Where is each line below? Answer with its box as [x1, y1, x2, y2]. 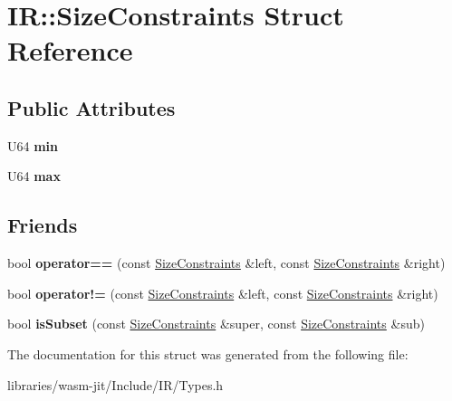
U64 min [7, 136, 58, 155]
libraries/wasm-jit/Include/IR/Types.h [7, 375, 224, 394]
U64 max [7, 167, 61, 186]
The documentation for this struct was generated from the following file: [7, 344, 409, 363]
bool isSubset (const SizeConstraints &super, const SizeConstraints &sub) [7, 314, 425, 333]
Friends [7, 211, 78, 239]
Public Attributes [7, 93, 176, 121]
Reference [7, 32, 133, 69]
